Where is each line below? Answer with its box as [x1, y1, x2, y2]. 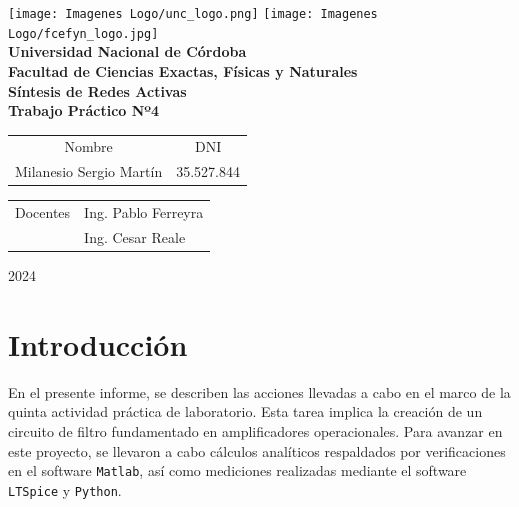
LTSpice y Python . [8, 479, 122, 500]
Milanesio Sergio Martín [15, 161, 163, 182]
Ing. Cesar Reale [84, 226, 186, 247]
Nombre [64, 136, 113, 157]
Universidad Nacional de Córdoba [8, 41, 247, 62]
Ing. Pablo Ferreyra [84, 202, 204, 223]
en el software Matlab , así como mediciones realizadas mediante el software [8, 460, 467, 481]
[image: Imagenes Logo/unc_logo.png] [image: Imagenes [8, 7, 378, 21]
